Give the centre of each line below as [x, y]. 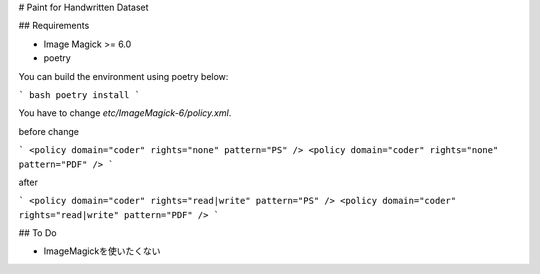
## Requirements [54, 26]
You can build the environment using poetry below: [123, 76]
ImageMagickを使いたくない [102, 251]
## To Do [37, 233]
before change [49, 131]
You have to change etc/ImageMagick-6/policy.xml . [125, 113]
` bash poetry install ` [79, 94]
